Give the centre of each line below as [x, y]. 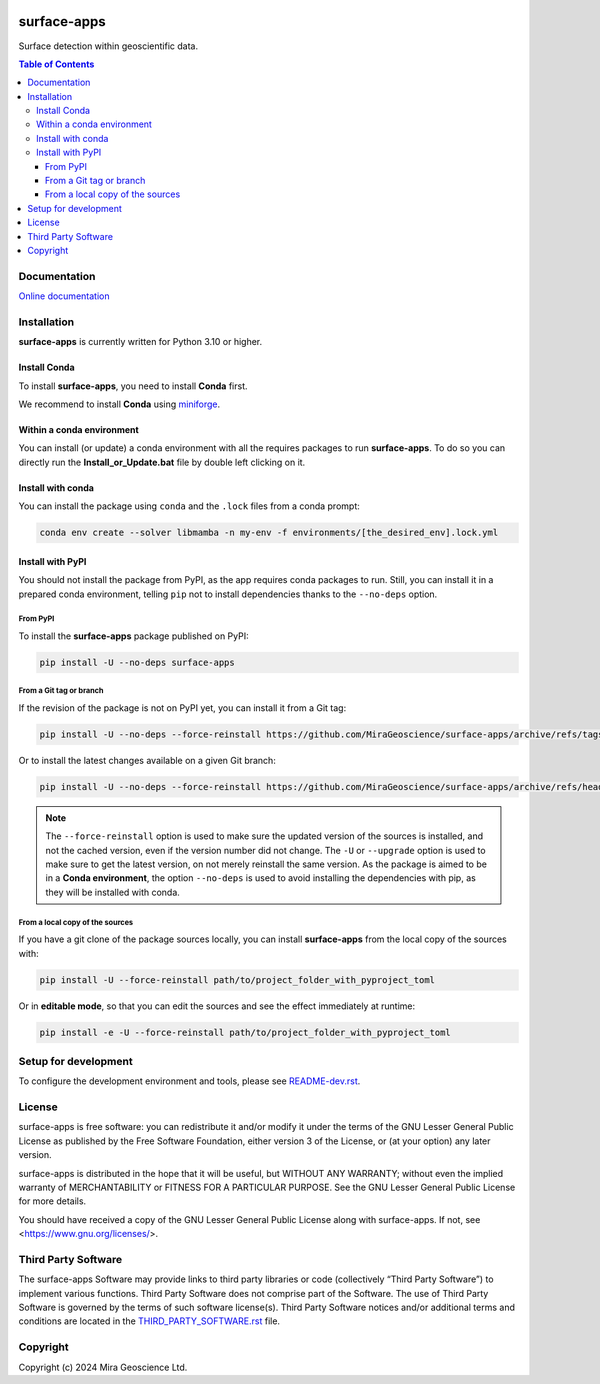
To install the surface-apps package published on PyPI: [133, 636]
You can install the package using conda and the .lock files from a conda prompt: [189, 506]
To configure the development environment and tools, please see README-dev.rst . [189, 1081]
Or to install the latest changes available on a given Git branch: [147, 760]
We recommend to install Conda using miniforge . [119, 404]
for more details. [52, 1201]
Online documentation [64, 296]
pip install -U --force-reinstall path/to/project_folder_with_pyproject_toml [237, 979]
